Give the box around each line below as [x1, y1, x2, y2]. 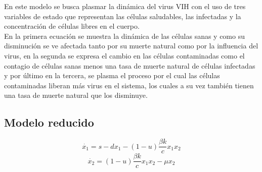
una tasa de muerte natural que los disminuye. [4, 90, 148, 100]
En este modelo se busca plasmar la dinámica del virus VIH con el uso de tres [4, 1, 246, 11]
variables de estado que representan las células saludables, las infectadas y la [4, 11, 241, 21]
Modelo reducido [4, 114, 94, 130]
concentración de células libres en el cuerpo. [4, 21, 140, 31]
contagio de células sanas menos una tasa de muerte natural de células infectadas [4, 60, 255, 71]
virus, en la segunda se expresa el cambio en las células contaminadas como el [4, 50, 245, 61]
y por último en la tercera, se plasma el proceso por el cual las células [4, 70, 220, 81]
